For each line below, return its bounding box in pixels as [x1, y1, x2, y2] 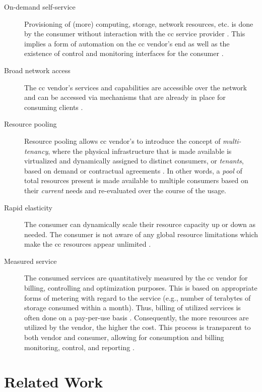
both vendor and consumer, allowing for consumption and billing [24, 332, 224, 343]
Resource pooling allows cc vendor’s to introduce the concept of [24, 135, 221, 146]
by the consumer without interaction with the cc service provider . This [24, 28, 245, 39]
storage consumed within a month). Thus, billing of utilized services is [24, 302, 241, 313]
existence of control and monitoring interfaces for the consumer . [24, 48, 224, 59]
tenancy [24, 145, 48, 156]
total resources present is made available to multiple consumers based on [24, 175, 248, 186]
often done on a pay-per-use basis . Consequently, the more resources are [24, 312, 249, 322]
